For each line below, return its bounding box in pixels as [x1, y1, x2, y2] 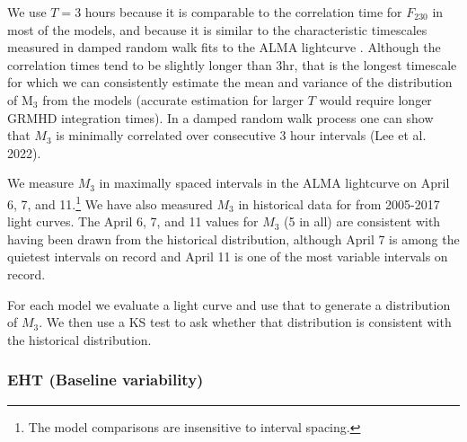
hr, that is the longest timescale [282, 55, 457, 74]
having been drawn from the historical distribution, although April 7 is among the [7, 229, 460, 248]
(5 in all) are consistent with [284, 212, 441, 231]
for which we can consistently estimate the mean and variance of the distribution [7, 73, 453, 92]
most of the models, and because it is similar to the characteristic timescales [7, 20, 427, 39]
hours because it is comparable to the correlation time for [84, 3, 402, 21]
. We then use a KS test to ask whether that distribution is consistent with [39, 313, 452, 331]
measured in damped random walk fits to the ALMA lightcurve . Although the [7, 38, 441, 57]
